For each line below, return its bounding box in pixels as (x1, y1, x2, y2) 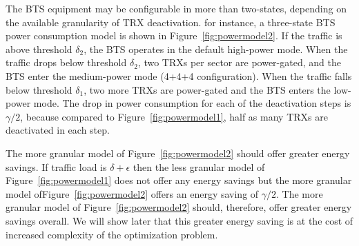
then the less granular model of (133, 159, 265, 174)
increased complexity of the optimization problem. (6, 227, 218, 241)
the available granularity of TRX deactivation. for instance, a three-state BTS (6, 14, 336, 29)
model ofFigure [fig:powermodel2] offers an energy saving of (6, 186, 259, 201)
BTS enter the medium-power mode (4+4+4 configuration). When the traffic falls (6, 68, 352, 83)
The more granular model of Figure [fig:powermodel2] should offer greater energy (6, 145, 350, 160)
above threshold (6, 41, 72, 56)
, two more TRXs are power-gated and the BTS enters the (84, 82, 331, 96)
